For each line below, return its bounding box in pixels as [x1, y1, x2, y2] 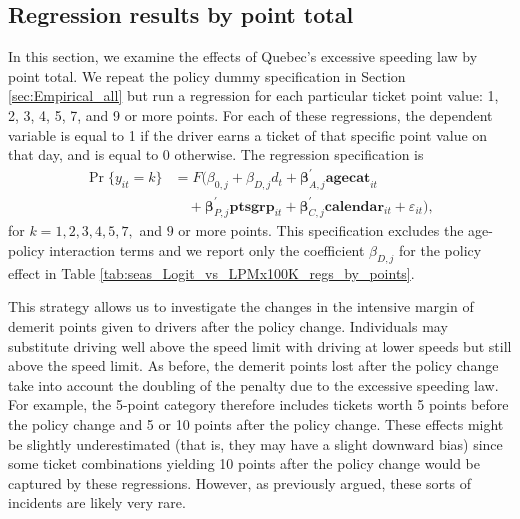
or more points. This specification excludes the [178, 220, 464, 241]
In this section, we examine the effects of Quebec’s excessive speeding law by [8, 46, 478, 67]
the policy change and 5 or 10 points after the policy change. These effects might [8, 413, 504, 434]
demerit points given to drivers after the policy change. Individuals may [8, 316, 448, 336]
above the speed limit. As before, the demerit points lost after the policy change [8, 355, 499, 376]
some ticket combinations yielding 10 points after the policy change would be [8, 453, 480, 474]
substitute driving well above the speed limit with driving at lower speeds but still [8, 335, 512, 356]
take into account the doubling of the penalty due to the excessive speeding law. [8, 374, 499, 395]
